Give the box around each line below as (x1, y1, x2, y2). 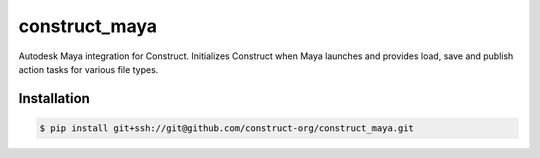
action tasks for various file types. (18, 63, 159, 75)
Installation (18, 90, 90, 107)
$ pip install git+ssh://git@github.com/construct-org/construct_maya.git (39, 122, 415, 134)
